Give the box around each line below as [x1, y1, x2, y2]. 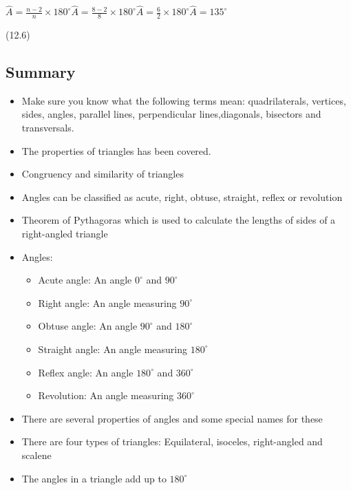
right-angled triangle [21, 226, 108, 240]
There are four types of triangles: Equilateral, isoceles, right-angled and [21, 434, 323, 449]
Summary [6, 61, 76, 83]
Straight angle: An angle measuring [38, 341, 187, 356]
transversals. [21, 120, 74, 135]
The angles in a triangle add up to [21, 471, 167, 485]
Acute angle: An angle [38, 273, 132, 287]
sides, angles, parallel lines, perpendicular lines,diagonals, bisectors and [21, 107, 321, 121]
